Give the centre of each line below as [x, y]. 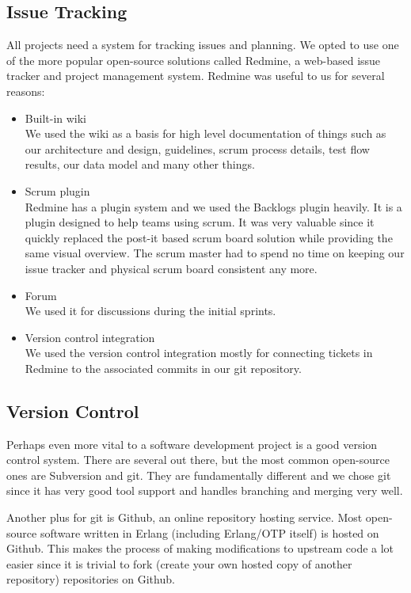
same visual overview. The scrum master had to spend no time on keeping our [215, 253]
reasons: [26, 91]
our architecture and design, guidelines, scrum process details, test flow [197, 148]
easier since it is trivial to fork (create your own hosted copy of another [179, 563]
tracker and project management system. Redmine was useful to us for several [196, 76]
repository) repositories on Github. [91, 579]
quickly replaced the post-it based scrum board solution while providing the [209, 237]
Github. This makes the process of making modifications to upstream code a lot [200, 548]
